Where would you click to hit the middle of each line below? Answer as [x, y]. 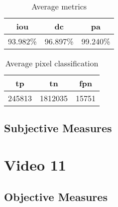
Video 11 [35, 164]
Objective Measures [56, 196]
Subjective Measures [58, 128]
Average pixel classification [52, 63]
